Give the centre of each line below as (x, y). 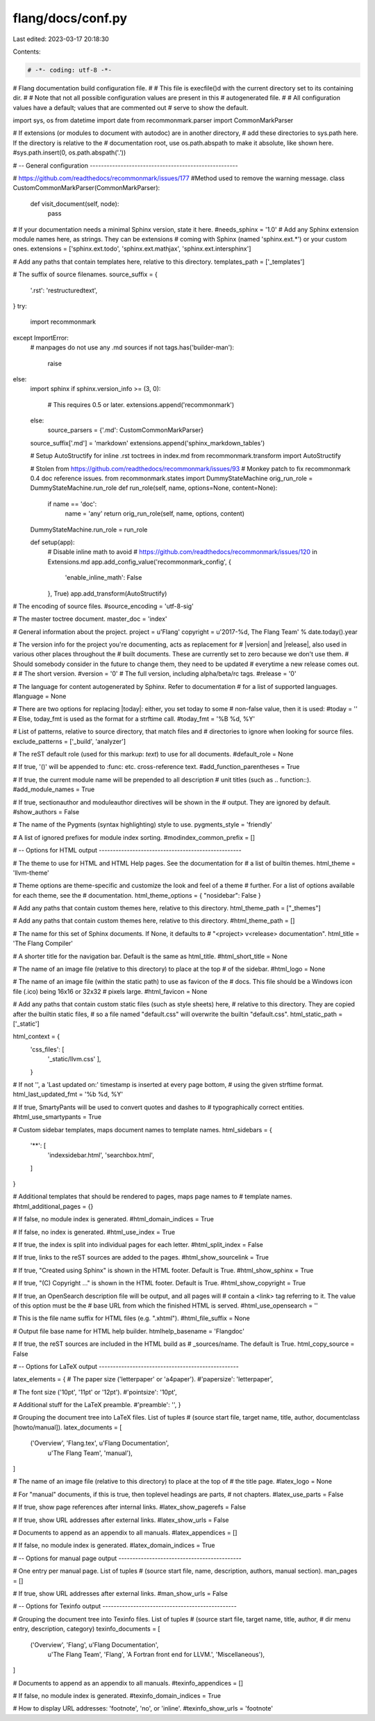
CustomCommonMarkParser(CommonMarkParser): (86, 188)
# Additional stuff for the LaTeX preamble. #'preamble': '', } (97, 1405)
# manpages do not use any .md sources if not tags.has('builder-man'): (132, 347)
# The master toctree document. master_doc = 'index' (90, 619)
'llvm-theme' (31, 873)
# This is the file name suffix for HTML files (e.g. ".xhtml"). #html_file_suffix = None (131, 1318)
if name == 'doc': (72, 504)
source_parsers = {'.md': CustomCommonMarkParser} (126, 430)
